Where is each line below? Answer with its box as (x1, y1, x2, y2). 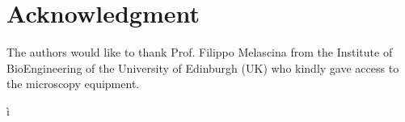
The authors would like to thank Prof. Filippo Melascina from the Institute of (6, 44, 393, 61)
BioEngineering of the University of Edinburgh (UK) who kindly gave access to (6, 59, 399, 76)
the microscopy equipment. (6, 75, 140, 92)
